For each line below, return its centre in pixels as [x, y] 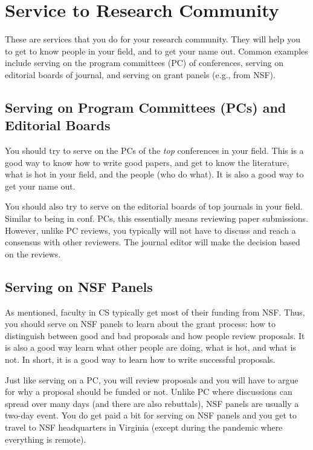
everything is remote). [46, 439]
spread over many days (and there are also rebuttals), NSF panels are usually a [152, 403]
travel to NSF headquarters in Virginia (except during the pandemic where [144, 427]
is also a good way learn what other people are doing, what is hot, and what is [150, 347]
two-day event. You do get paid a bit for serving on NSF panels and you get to [151, 415]
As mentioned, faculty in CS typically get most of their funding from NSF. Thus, [155, 312]
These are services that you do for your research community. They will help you [153, 39]
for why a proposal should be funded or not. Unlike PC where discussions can [149, 392]
